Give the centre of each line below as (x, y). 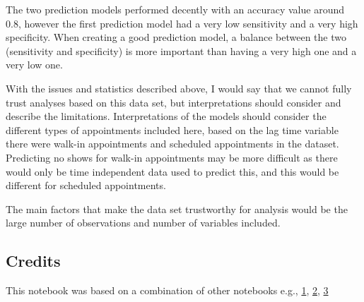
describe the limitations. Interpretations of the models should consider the (166, 116)
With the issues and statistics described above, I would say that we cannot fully (179, 88)
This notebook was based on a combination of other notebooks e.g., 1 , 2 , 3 (167, 290)
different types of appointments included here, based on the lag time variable (172, 129)
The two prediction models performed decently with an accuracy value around (175, 9)
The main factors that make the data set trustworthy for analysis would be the (177, 209)
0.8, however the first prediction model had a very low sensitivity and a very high (182, 23)
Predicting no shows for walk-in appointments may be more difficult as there (172, 157)
